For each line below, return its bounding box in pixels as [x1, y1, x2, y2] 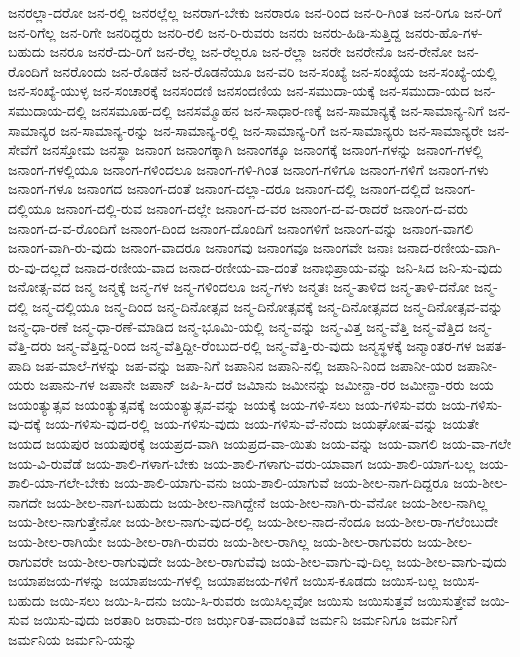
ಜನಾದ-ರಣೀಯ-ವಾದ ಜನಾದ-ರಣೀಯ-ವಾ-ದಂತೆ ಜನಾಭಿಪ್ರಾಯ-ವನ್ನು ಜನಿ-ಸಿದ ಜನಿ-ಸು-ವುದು [74, 256, 503, 277]
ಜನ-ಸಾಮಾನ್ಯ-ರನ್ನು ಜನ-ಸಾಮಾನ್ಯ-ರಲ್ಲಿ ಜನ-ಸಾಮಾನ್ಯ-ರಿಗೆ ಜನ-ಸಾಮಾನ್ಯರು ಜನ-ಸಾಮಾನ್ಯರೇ [60, 119, 483, 140]
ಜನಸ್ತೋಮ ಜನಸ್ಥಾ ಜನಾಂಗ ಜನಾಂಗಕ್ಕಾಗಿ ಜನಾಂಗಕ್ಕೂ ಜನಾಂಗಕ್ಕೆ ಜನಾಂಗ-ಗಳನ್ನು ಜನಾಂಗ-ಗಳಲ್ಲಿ [42, 139, 483, 160]
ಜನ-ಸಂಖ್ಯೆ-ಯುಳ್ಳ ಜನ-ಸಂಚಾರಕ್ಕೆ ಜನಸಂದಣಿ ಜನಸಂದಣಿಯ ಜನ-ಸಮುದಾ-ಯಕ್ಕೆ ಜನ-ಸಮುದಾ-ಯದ [8, 80, 470, 101]
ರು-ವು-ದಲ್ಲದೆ [8, 256, 70, 277]
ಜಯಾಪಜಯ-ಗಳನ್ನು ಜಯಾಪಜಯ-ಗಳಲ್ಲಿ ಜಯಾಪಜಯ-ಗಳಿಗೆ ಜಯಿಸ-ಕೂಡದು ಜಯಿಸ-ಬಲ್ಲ [8, 570, 439, 591]
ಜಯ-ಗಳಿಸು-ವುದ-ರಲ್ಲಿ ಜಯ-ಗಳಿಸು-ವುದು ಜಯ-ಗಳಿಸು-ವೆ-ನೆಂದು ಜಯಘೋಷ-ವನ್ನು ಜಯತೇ [45, 413, 479, 434]
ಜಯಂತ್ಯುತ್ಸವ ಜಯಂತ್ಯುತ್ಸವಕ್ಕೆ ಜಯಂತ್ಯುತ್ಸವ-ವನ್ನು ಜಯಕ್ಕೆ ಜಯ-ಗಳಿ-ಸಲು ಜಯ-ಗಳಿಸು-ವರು [8, 393, 437, 414]
